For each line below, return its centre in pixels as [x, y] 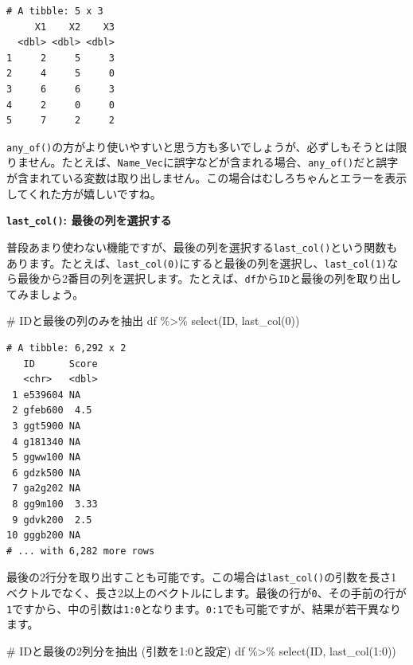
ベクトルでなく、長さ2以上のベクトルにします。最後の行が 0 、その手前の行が [206, 593]
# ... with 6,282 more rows [81, 551]
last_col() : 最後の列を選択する [89, 220]
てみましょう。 [45, 293]
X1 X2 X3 [75, 27]
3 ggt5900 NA [47, 426]
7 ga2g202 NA [47, 489]
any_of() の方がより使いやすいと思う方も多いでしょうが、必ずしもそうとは [201, 146]
